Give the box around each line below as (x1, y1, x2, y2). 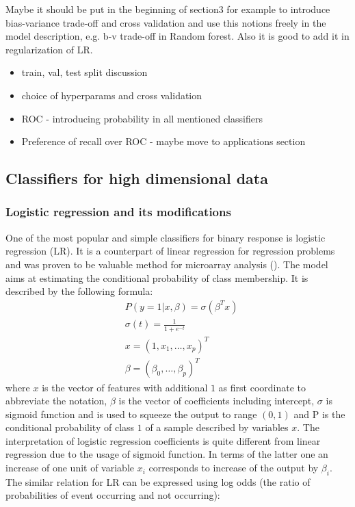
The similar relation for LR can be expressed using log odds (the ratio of (5, 474, 311, 489)
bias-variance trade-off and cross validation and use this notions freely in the (5, 15, 326, 29)
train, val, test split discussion (21, 65, 148, 79)
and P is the (293, 406, 345, 421)
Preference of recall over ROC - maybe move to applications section (21, 134, 306, 148)
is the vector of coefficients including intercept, (118, 393, 315, 408)
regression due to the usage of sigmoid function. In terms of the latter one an (5, 447, 328, 461)
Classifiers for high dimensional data (5, 168, 268, 189)
